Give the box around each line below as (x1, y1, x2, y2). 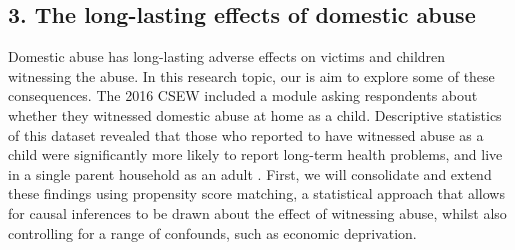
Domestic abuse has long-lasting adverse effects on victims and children (8, 46, 446, 67)
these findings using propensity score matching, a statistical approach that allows (8, 183, 505, 204)
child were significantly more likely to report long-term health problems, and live (8, 144, 503, 165)
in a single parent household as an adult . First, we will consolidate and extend (8, 163, 492, 184)
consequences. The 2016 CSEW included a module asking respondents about (8, 85, 478, 106)
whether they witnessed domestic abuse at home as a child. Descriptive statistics (8, 104, 502, 125)
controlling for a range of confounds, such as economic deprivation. (8, 222, 417, 243)
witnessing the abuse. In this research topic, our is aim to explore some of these (8, 65, 495, 86)
